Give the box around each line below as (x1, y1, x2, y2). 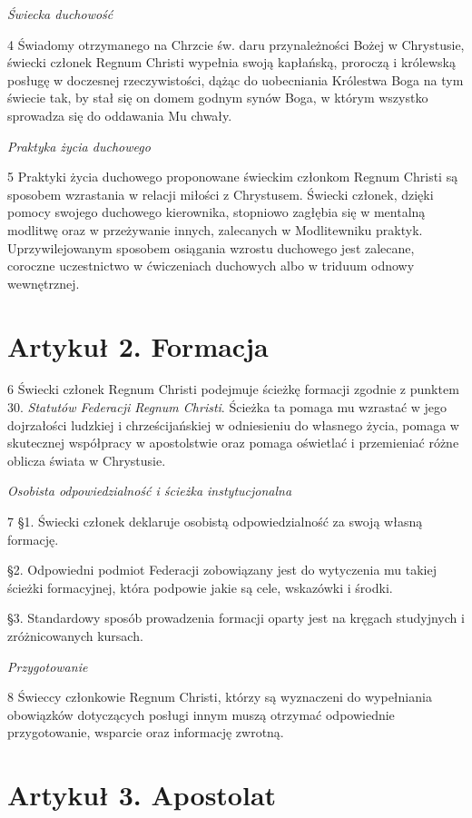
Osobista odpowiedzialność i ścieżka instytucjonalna (7, 481, 292, 500)
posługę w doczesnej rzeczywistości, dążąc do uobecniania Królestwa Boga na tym (7, 70, 464, 89)
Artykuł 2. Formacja (7, 327, 269, 364)
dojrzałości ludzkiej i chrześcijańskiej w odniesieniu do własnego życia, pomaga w (7, 415, 459, 434)
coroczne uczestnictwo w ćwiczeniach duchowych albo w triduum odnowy (7, 256, 415, 275)
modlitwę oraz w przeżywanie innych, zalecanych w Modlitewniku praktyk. (7, 220, 423, 239)
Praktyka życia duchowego (7, 136, 151, 155)
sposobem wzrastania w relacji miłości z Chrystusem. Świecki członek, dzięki (7, 184, 434, 203)
